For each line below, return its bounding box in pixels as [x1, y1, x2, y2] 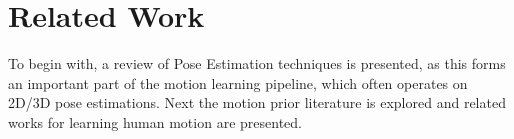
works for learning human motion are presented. [8, 111, 302, 132]
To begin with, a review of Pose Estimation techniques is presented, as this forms [8, 53, 506, 74]
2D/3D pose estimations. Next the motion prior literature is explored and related [8, 92, 506, 113]
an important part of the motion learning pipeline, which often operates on [8, 72, 468, 93]
